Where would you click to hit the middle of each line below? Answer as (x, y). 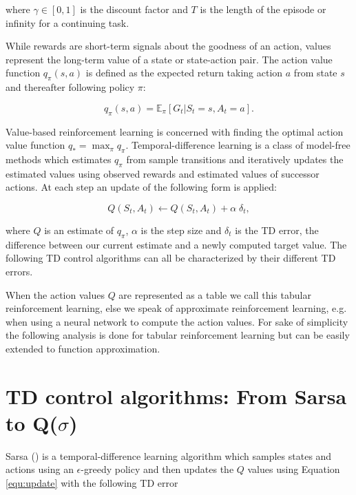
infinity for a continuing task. (67, 22)
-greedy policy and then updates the (157, 469)
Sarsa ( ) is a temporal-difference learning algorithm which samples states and (169, 455)
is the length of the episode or (263, 9)
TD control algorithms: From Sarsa (176, 396)
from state (315, 73)
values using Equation (294, 469)
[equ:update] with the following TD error (92, 482)
